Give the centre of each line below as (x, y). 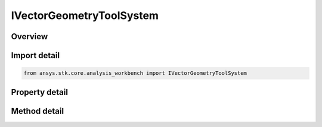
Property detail (40, 92)
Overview (30, 36)
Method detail (38, 111)
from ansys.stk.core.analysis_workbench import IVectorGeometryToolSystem (135, 73)
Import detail (35, 55)
